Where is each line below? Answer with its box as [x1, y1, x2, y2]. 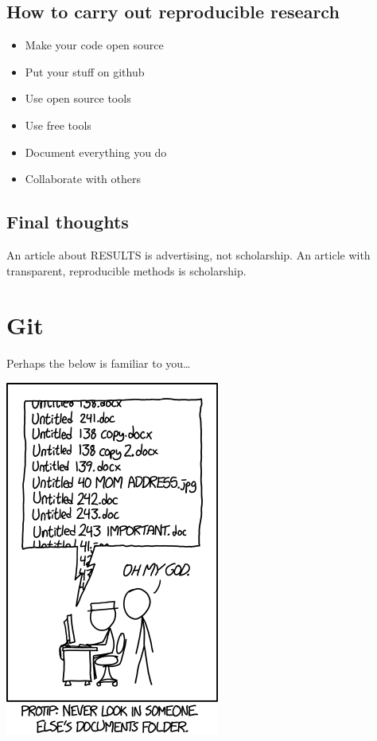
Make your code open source [25, 37, 164, 53]
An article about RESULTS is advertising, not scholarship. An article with [6, 246, 371, 263]
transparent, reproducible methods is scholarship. [6, 262, 247, 279]
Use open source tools [25, 90, 131, 107]
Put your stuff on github [25, 63, 145, 80]
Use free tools [25, 116, 91, 133]
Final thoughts [6, 209, 129, 234]
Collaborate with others [25, 170, 142, 187]
